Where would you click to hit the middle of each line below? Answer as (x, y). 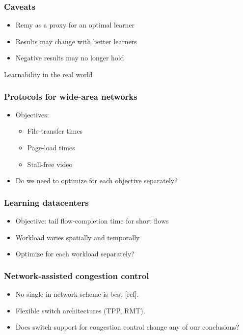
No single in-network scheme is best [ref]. (77, 294)
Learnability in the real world (48, 74)
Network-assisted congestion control (77, 275)
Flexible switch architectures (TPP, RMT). (80, 310)
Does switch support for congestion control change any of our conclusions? (127, 327)
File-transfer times (55, 131)
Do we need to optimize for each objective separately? (96, 181)
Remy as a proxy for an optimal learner (75, 25)
